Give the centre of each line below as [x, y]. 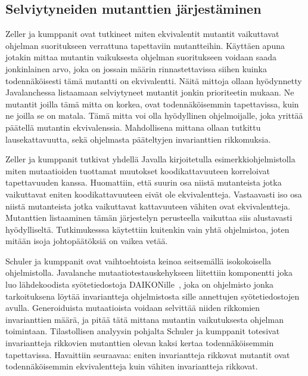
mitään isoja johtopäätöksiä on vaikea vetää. [87, 241]
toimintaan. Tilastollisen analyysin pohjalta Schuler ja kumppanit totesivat [143, 331]
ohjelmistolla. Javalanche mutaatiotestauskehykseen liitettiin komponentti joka [149, 272]
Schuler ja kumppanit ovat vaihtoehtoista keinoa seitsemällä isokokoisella [139, 261]
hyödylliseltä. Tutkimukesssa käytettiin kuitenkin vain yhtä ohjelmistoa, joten [147, 229]
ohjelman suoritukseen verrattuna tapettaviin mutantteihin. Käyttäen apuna [145, 45]
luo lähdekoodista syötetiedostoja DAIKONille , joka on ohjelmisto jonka [140, 284]
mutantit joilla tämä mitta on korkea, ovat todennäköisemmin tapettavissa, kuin [152, 104]
